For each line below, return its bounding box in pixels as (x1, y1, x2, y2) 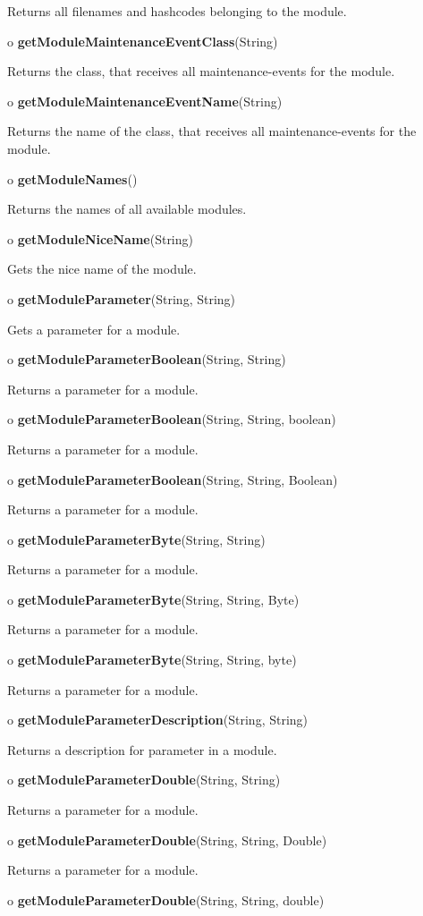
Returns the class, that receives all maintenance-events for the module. (7, 62, 395, 81)
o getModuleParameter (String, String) (7, 289, 236, 308)
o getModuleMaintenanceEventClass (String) (7, 31, 278, 50)
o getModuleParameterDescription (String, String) (7, 710, 309, 729)
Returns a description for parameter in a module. (7, 740, 277, 759)
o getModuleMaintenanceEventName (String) (7, 91, 283, 110)
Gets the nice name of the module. (7, 259, 197, 278)
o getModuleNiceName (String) (7, 229, 193, 248)
